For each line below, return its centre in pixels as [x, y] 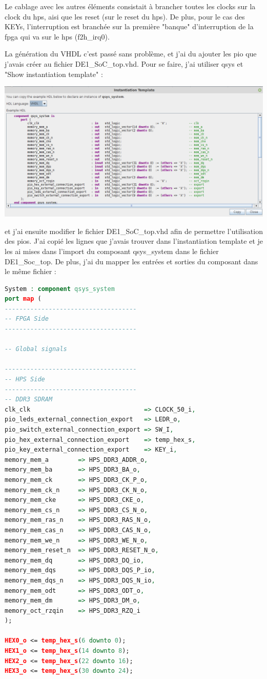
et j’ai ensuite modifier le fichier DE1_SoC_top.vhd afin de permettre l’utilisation [134, 231]
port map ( [23, 299]
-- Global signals [36, 349]
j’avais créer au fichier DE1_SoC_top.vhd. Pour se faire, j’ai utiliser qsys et [124, 63]
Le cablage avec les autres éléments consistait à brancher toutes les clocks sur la [130, 6]
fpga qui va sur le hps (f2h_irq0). [57, 36]
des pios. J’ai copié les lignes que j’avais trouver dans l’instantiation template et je [134, 241]
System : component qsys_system [60, 289]
